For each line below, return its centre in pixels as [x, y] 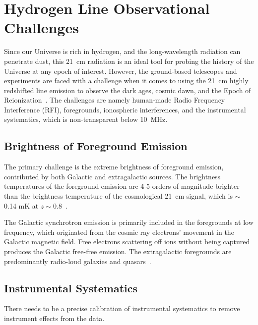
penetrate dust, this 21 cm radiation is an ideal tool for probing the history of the [129, 61]
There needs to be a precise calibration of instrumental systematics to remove [122, 308]
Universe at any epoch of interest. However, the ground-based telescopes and [121, 71]
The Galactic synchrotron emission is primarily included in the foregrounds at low [129, 222]
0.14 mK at [21, 205]
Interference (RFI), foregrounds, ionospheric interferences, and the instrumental [125, 109]
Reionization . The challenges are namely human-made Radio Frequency [115, 100]
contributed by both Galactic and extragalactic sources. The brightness [112, 176]
